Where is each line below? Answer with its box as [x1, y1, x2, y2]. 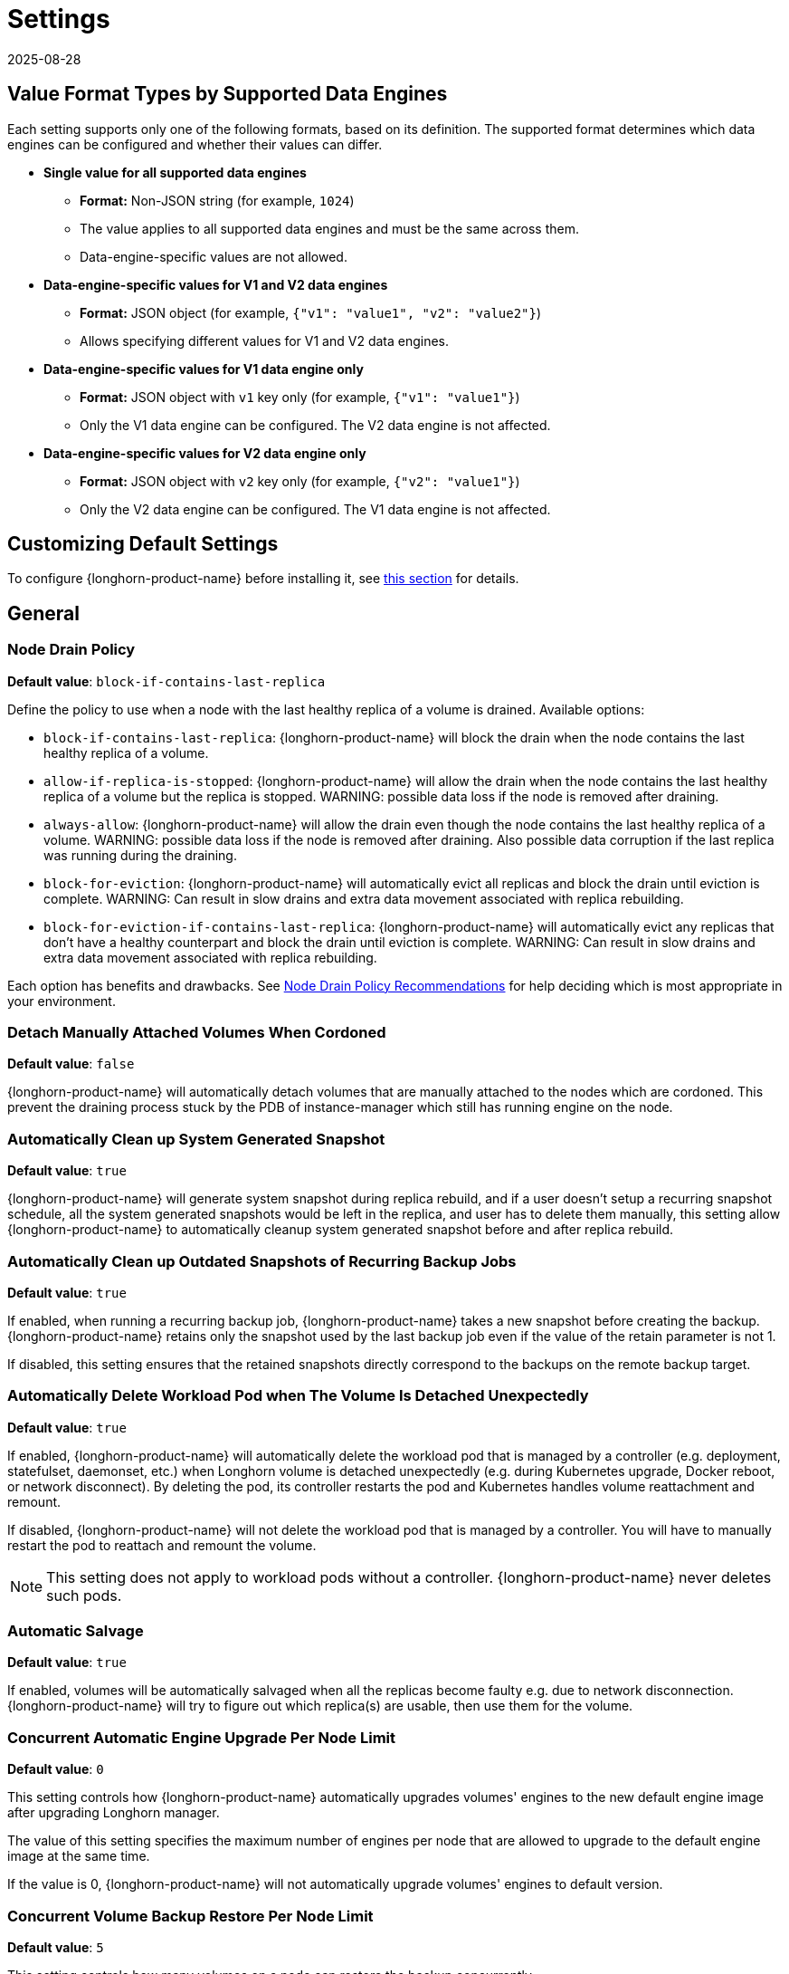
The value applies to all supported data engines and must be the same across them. [80, 220, 580, 236]
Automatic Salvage [7, 1622, 144, 1641]
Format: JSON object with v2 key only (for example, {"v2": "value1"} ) [80, 473, 520, 489]
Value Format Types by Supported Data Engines [7, 82, 448, 106]
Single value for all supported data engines [43, 164, 307, 180]
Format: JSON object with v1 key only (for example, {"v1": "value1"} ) [80, 388, 520, 405]
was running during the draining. [43, 847, 237, 863]
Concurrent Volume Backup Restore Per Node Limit [7, 1906, 374, 1925]
